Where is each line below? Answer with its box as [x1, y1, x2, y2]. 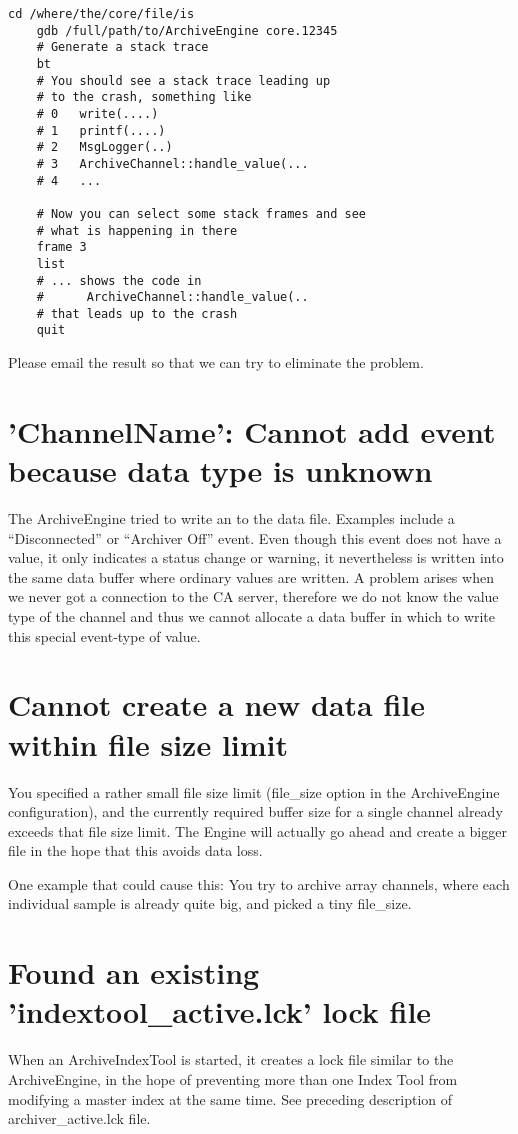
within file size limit [8, 723, 289, 764]
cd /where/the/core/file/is [8, 7, 195, 21]
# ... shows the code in [36, 273, 202, 288]
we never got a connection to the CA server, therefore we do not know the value [8, 586, 499, 607]
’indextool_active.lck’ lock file [8, 991, 432, 1032]
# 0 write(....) [36, 106, 159, 121]
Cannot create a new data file [8, 684, 426, 725]
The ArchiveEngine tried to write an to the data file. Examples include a [8, 508, 455, 529]
